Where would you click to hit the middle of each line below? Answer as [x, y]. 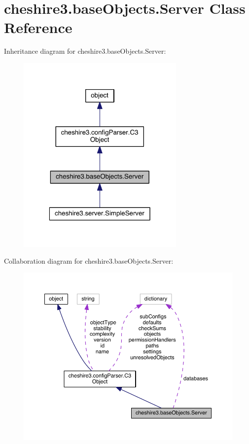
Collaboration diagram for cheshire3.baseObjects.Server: [89, 260]
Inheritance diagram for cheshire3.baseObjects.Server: [85, 51]
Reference [38, 27]
